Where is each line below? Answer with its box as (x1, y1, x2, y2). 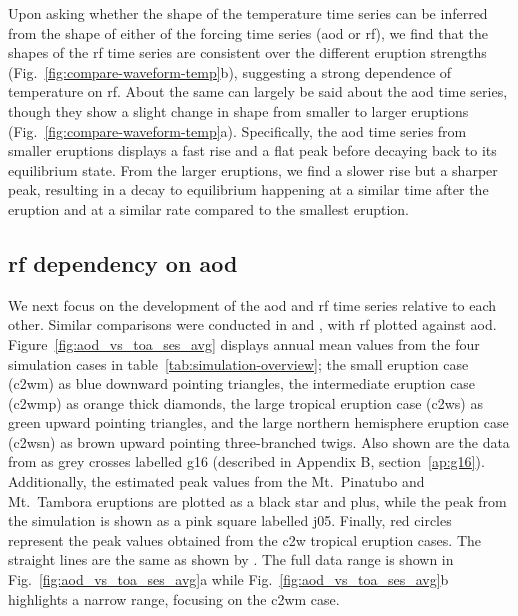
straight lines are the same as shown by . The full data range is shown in (8, 549, 454, 570)
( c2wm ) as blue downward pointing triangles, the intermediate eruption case (8, 373, 476, 394)
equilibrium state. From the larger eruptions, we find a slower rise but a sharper (8, 159, 498, 180)
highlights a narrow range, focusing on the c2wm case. (8, 588, 340, 609)
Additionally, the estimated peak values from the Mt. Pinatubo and (8, 471, 425, 492)
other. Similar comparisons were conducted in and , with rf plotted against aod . (8, 314, 497, 335)
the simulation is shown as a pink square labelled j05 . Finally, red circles (8, 510, 452, 531)
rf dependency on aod (8, 247, 238, 278)
